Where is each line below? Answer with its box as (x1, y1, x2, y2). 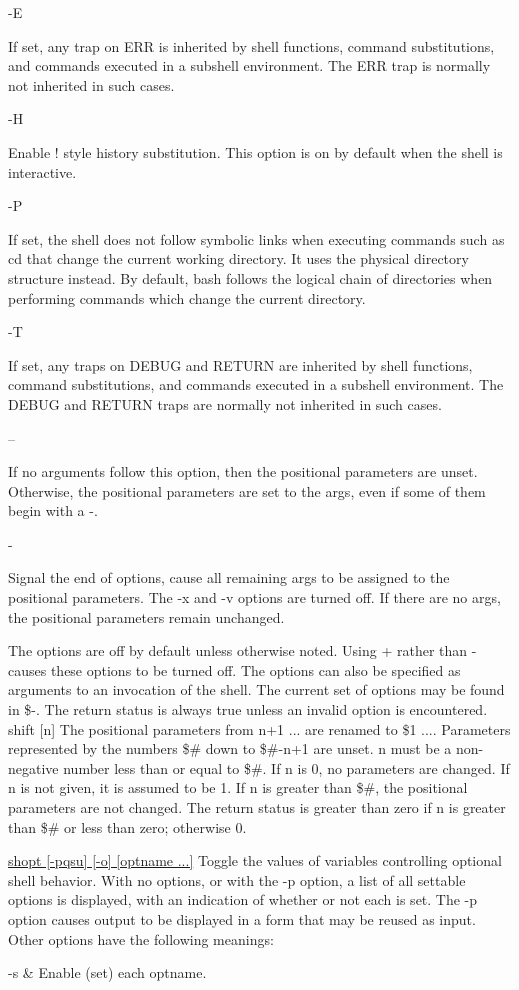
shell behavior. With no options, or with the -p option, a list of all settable (8, 869, 466, 890)
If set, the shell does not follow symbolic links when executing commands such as (8, 228, 505, 249)
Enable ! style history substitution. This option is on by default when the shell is (8, 141, 503, 162)
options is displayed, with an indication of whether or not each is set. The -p (8, 889, 478, 910)
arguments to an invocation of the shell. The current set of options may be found (8, 679, 505, 700)
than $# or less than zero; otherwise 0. (8, 816, 247, 837)
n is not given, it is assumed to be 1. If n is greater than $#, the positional (8, 777, 468, 798)
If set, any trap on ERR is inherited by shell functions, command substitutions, (8, 35, 495, 56)
